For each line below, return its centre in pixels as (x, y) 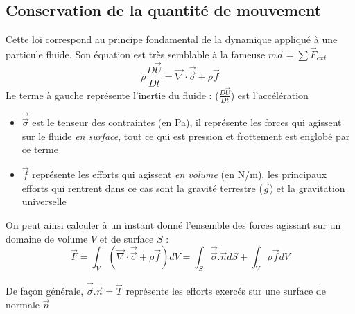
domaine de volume (47, 238)
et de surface (127, 238)
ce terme (40, 149)
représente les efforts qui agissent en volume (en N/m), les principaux (180, 174)
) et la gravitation (307, 187)
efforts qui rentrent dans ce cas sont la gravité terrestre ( (142, 187)
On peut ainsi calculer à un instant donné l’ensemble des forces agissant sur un (173, 225)
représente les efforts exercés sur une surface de (226, 291)
